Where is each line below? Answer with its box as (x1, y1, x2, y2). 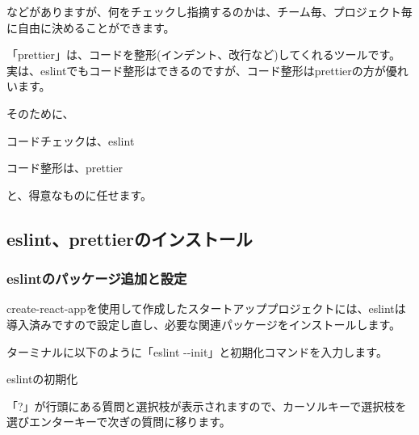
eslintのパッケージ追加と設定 (6, 268, 187, 289)
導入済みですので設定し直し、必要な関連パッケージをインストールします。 (6, 315, 401, 332)
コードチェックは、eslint (6, 132, 135, 149)
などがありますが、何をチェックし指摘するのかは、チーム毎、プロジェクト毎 (6, 3, 413, 19)
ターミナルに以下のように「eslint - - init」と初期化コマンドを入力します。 (6, 343, 388, 360)
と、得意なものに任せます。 (6, 186, 153, 203)
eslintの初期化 (6, 370, 78, 387)
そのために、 (6, 104, 74, 121)
